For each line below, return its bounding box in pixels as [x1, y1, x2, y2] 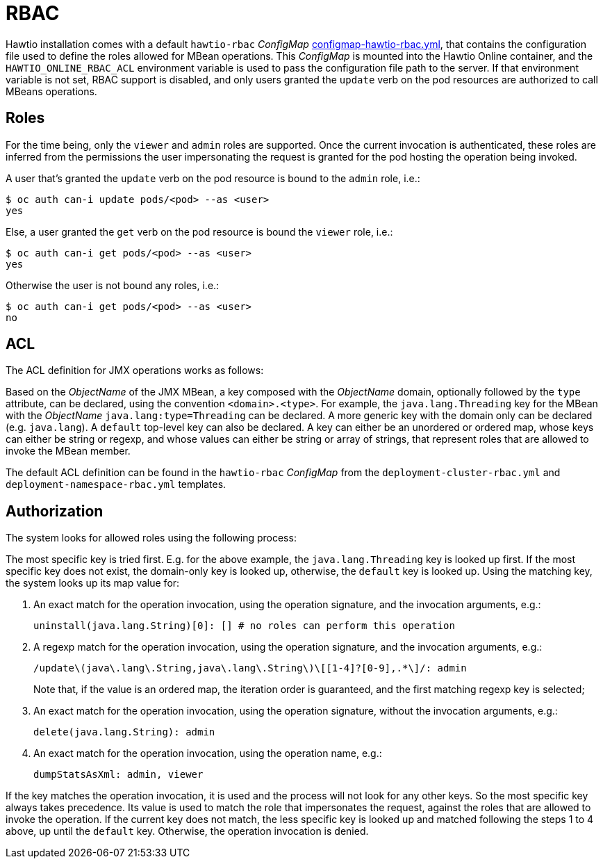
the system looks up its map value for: [6, 577, 180, 589]
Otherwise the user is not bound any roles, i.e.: [6, 279, 220, 291]
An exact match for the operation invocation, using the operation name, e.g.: [33, 747, 382, 760]
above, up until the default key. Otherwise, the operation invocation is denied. [6, 825, 369, 838]
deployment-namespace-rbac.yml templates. [6, 478, 226, 491]
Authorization [6, 502, 104, 520]
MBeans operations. [6, 85, 97, 97]
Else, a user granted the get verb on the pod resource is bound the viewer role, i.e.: [6, 225, 393, 238]
